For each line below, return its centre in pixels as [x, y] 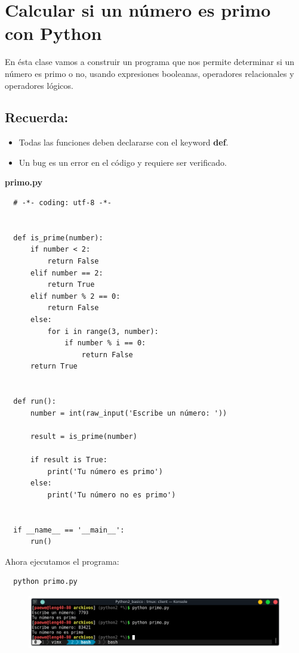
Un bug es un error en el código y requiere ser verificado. [123, 162]
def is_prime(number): [58, 238]
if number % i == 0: [105, 343]
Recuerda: [37, 117]
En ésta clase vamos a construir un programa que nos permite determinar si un [150, 62]
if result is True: [69, 460]
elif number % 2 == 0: [75, 296]
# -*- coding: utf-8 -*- [62, 203]
